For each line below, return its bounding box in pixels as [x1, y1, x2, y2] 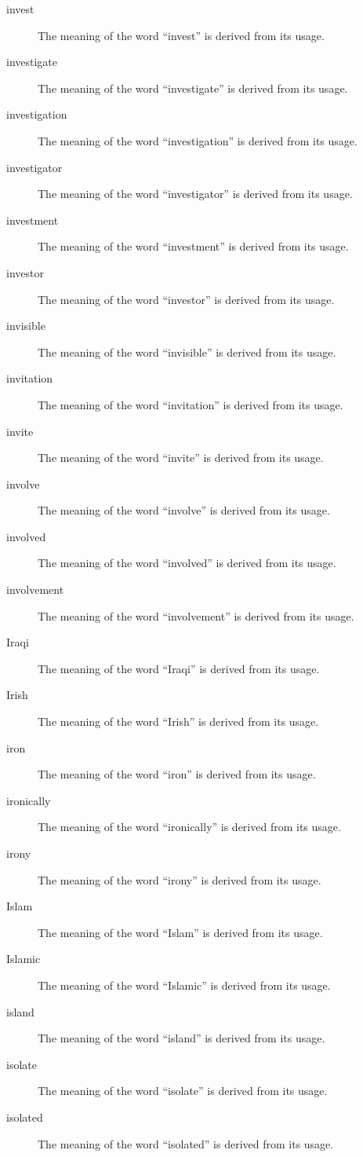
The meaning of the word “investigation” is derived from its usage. [38, 132, 358, 148]
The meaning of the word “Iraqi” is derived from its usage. [38, 660, 320, 676]
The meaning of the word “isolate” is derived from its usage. [38, 1082, 328, 1099]
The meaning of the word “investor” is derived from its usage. [38, 291, 335, 307]
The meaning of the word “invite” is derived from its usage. [38, 449, 324, 466]
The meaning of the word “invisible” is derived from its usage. [38, 343, 336, 360]
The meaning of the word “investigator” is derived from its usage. [38, 185, 353, 202]
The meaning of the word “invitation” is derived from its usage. [38, 396, 343, 412]
